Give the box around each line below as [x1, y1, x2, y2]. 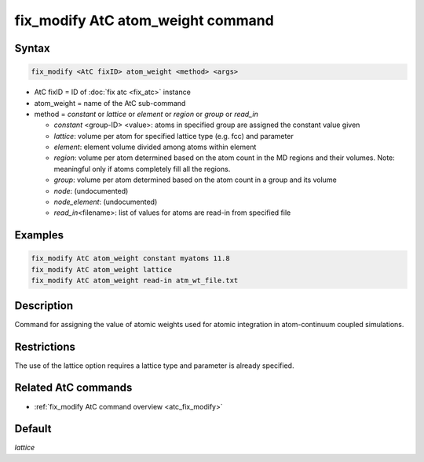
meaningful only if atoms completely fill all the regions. [53, 164, 231, 173]
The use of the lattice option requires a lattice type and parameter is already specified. [14, 361, 294, 370]
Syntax [14, 42, 50, 55]
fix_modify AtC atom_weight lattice [31, 265, 173, 274]
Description [14, 299, 74, 312]
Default [14, 422, 52, 435]
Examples [14, 228, 64, 242]
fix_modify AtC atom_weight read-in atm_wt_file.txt [31, 276, 239, 286]
